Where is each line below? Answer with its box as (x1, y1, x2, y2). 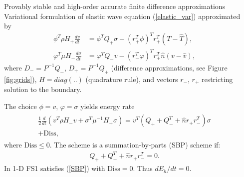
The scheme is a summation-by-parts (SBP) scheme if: (54, 139, 221, 150)
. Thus (133, 163, 153, 173)
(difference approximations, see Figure (111, 62, 228, 72)
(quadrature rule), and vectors (85, 73, 178, 84)
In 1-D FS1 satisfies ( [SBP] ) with (4, 163, 105, 173)
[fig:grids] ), (4, 73, 37, 84)
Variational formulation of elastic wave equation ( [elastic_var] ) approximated (4, 10, 241, 21)
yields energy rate (80, 100, 135, 111)
